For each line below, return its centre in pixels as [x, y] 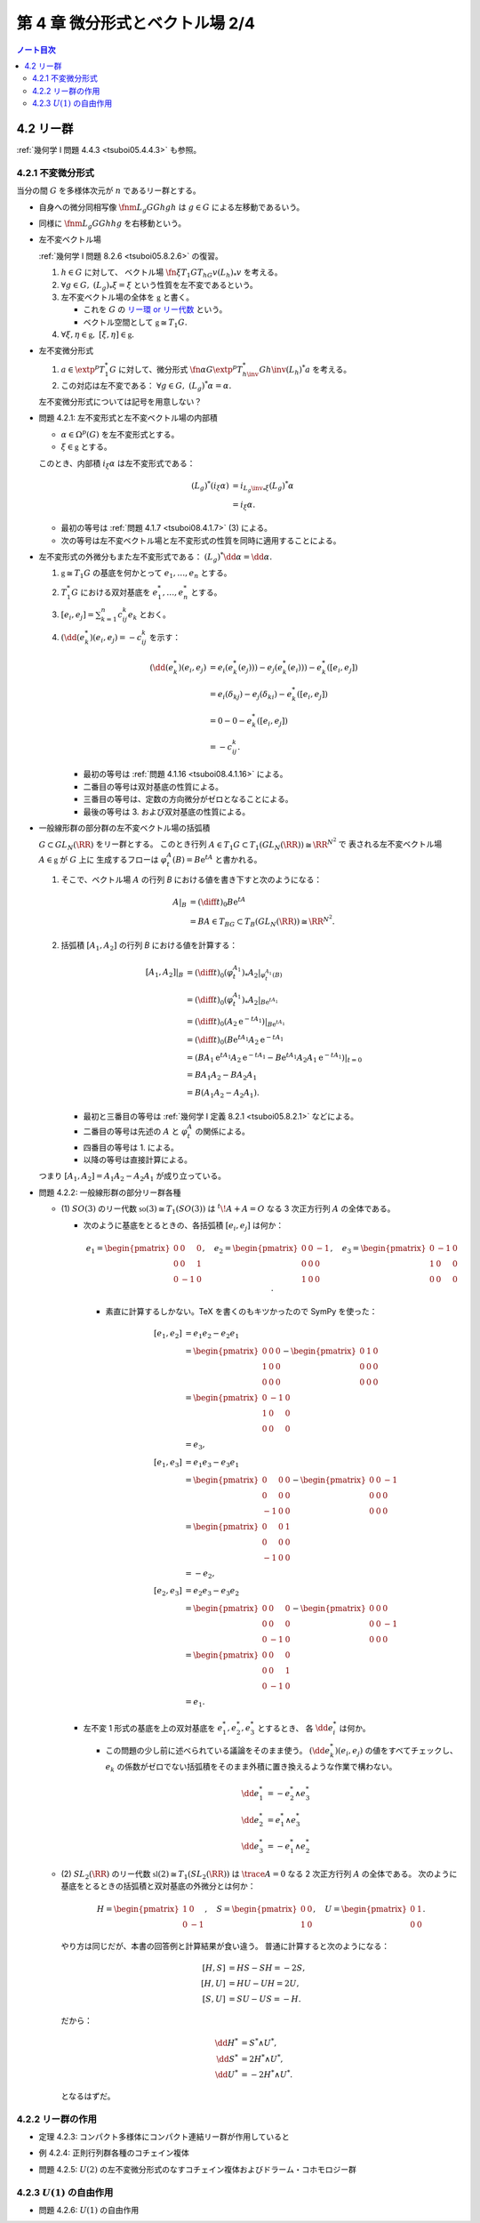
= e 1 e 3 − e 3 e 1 [212, 1463]
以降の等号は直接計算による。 [138, 1160]
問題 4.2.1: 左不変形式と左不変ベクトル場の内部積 [128, 418]
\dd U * [227, 2074]
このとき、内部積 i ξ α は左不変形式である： [117, 464]
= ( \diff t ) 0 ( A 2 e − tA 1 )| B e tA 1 [236, 1022]
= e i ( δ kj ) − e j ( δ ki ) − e [251, 695]
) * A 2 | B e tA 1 [260, 1000]
